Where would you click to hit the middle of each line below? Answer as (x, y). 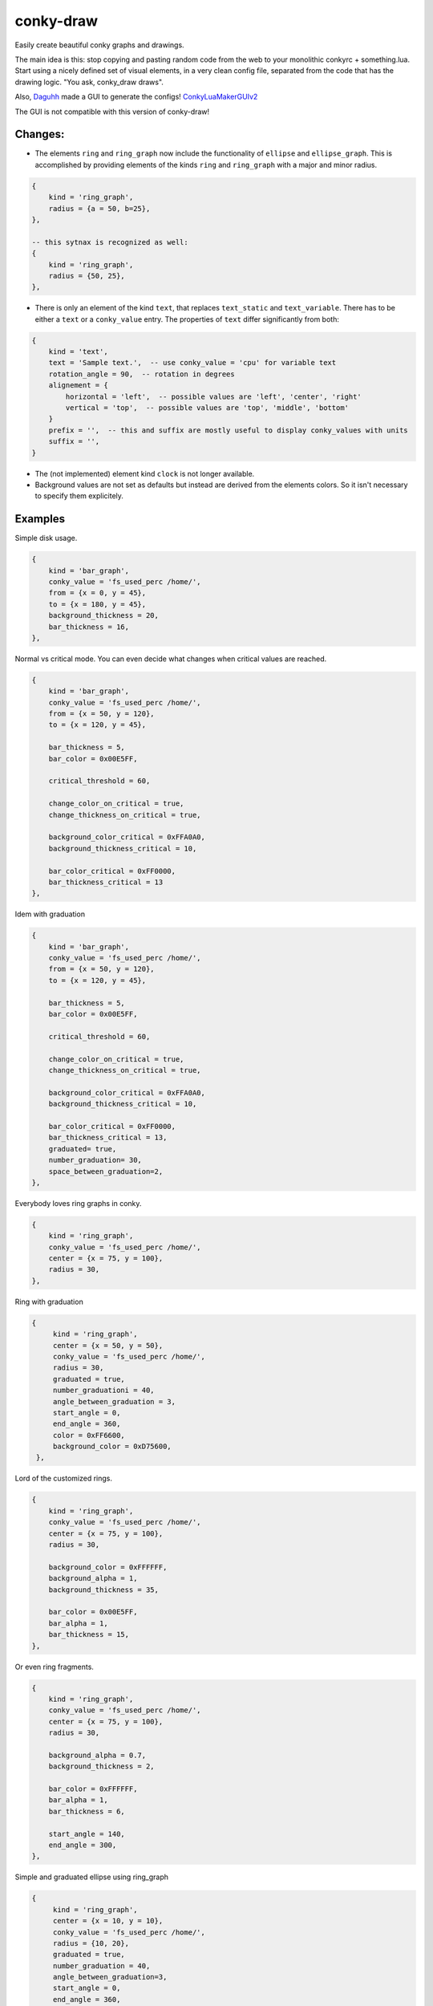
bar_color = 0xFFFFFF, (93, 1789)
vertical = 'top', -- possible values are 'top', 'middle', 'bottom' (207, 408)
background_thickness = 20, (104, 615)
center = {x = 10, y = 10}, (108, 1921)
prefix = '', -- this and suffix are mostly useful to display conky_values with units (228, 430)
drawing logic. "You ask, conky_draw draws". (89, 82)
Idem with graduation (50, 914)
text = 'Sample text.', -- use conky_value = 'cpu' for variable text (192, 363)
